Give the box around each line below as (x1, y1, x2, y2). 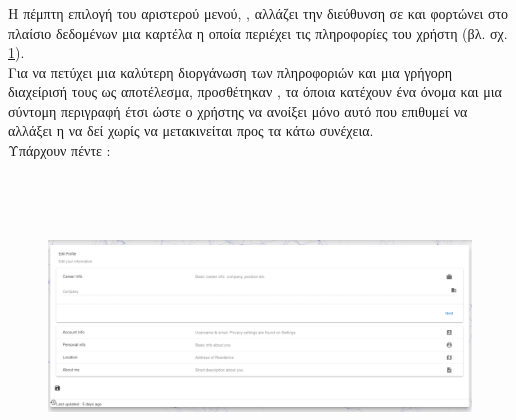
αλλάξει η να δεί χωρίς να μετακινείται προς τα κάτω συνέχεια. (8, 120, 374, 141)
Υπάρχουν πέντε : (8, 140, 111, 161)
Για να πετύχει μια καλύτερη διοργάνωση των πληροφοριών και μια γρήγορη (8, 61, 453, 82)
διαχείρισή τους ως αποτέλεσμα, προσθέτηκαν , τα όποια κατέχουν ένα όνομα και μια (8, 81, 502, 102)
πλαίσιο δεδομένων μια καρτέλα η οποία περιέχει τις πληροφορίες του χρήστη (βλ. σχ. (8, 22, 508, 43)
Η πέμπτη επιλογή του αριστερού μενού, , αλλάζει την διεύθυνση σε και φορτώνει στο (8, 2, 509, 23)
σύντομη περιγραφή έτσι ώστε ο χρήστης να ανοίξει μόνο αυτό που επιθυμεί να (8, 100, 468, 121)
